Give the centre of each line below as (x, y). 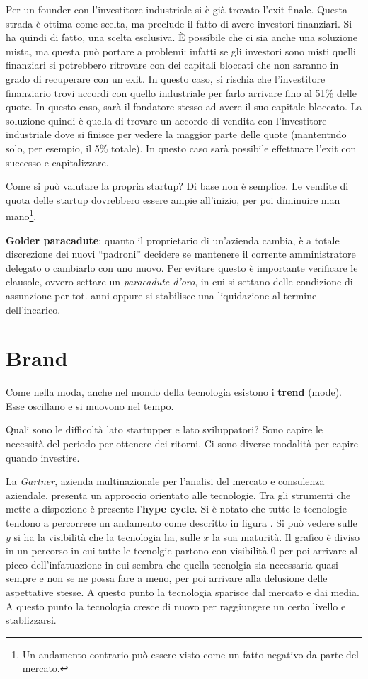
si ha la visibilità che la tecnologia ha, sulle (107, 536)
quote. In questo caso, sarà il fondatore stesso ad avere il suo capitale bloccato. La (184, 107)
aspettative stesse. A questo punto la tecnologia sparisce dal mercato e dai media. (183, 592)
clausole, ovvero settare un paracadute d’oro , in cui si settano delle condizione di (179, 281)
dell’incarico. (33, 309)
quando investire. (43, 457)
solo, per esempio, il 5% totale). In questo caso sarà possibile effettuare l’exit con (181, 148)
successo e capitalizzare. (57, 162)
